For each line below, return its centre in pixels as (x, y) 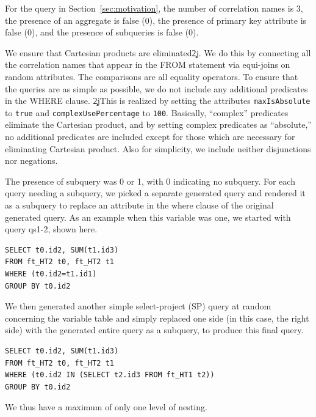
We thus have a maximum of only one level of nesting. (106, 407)
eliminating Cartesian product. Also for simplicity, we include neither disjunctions (158, 148)
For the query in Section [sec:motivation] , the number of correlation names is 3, (154, 8)
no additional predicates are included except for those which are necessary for (150, 137)
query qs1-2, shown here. (51, 229)
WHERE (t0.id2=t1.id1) (51, 274)
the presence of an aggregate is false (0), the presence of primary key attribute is (156, 20)
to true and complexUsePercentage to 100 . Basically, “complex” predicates (147, 112)
